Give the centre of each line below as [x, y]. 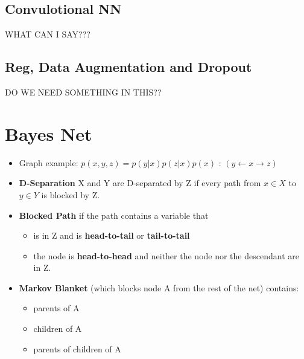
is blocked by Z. [71, 194]
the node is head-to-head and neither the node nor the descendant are [166, 255]
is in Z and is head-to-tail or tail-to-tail [112, 235]
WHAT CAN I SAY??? [48, 34]
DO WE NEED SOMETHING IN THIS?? [83, 92]
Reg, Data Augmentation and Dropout [128, 67]
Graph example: [49, 162]
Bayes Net [49, 133]
